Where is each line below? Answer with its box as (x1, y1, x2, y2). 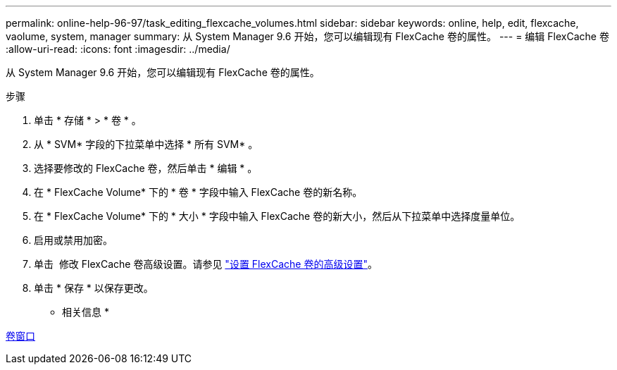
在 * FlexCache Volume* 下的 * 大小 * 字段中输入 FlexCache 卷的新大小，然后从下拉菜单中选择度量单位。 (34, 210, 521, 222)
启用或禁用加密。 (34, 234, 113, 246)
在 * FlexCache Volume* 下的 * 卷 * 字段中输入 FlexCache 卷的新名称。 (34, 186, 363, 198)
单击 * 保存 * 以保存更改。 (34, 282, 154, 294)
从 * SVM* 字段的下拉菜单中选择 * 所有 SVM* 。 (34, 138, 258, 150)
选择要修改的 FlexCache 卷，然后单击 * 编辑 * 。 (34, 162, 258, 174)
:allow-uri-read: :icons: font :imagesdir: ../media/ (6, 43, 230, 55)
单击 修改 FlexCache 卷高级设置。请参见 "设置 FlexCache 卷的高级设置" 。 (34, 258, 378, 270)
